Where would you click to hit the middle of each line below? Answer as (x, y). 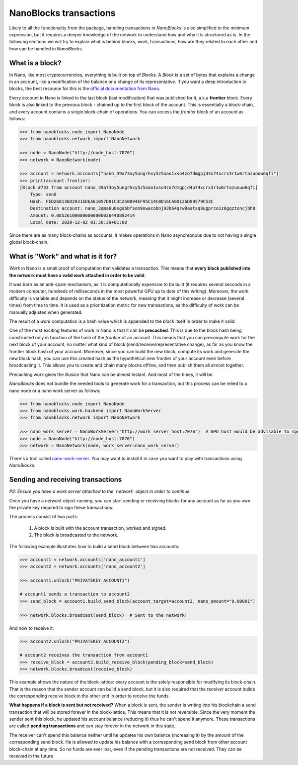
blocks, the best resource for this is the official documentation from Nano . (85, 89)
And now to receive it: (32, 628)
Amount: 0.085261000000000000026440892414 (82, 215)
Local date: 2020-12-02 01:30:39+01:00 (79, 222)
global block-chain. (29, 242)
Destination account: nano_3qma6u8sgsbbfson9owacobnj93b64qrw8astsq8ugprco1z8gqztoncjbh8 (143, 208)
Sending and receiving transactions (66, 480)
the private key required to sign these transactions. (61, 507)
